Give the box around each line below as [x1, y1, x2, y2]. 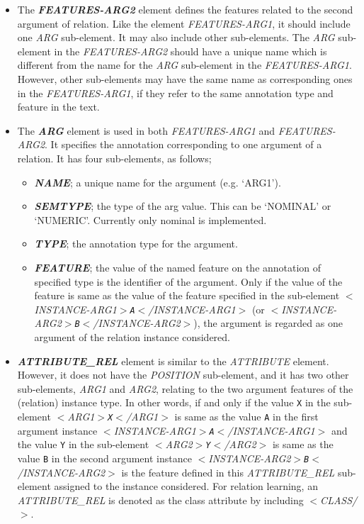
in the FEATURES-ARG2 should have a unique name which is [54, 43, 327, 58]
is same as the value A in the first [174, 409, 319, 424]
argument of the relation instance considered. [34, 330, 230, 344]
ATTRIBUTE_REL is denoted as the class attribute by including [17, 492, 304, 507]
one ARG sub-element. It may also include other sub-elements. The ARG [17, 30, 335, 45]
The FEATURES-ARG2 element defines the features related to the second [17, 2, 353, 16]
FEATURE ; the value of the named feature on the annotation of [34, 260, 322, 274]
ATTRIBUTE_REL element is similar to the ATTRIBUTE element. [17, 353, 329, 368]
